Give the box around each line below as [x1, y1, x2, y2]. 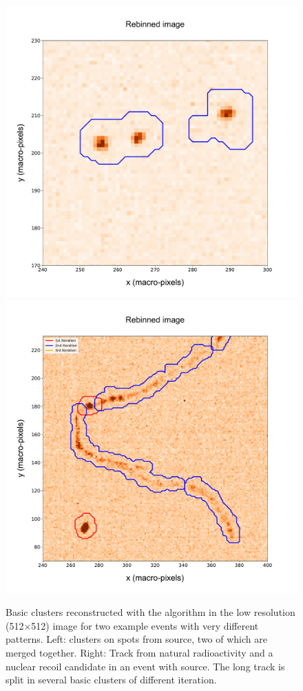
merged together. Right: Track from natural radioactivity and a [6, 645, 273, 659]
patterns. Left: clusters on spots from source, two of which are [6, 632, 267, 646]
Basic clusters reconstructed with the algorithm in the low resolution [6, 605, 295, 619]
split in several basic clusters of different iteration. [6, 672, 217, 687]
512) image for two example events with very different [31, 618, 259, 632]
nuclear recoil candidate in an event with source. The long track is [6, 659, 285, 673]
